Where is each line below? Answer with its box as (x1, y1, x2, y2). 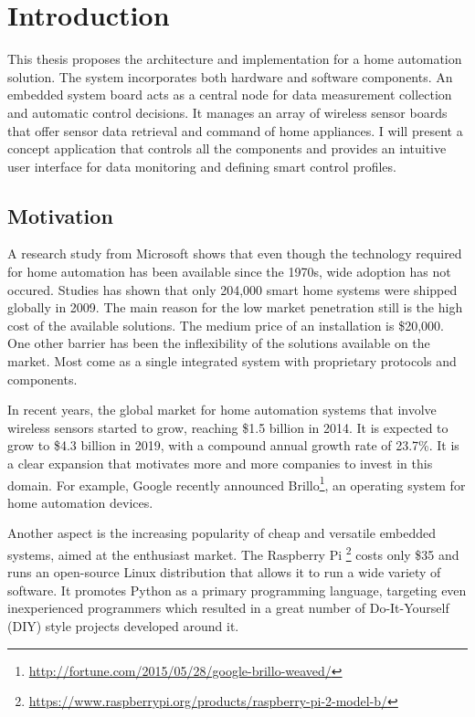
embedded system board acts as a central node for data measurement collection (7, 85, 452, 104)
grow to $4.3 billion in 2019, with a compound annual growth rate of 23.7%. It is (7, 436, 459, 455)
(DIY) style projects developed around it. (7, 617, 239, 636)
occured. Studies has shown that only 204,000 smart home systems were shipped (7, 279, 458, 299)
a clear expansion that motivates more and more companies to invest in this (7, 454, 433, 473)
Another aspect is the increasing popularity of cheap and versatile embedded (7, 523, 437, 543)
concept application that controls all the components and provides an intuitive (7, 139, 447, 158)
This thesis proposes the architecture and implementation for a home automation (7, 49, 462, 69)
